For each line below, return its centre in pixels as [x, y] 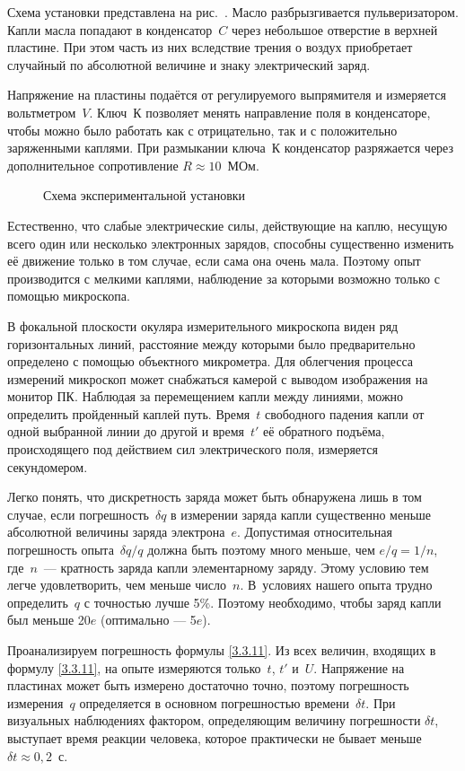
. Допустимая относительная [315, 532]
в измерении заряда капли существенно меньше [301, 514]
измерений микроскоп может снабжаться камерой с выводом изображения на [218, 378]
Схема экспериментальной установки [145, 195]
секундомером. [48, 466]
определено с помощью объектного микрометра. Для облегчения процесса [211, 361]
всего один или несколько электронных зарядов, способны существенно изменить [231, 243]
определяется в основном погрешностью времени [215, 702]
